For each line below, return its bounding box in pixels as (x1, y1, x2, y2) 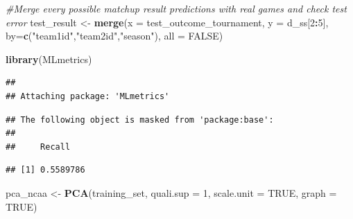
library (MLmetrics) (6, 51, 92, 66)
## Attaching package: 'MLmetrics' (6, 91, 170, 101)
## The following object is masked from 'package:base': (6, 114, 274, 125)
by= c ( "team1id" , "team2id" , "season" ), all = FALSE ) (6, 28, 223, 43)
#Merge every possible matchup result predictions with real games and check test (6, 1, 347, 15)
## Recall (6, 141, 71, 152)
